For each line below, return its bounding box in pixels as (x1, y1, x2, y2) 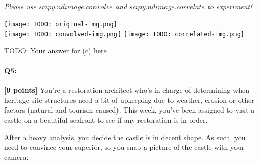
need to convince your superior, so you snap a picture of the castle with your (4, 142, 245, 152)
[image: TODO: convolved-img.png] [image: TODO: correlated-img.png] (4, 31, 245, 38)
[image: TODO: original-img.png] (4, 20, 117, 28)
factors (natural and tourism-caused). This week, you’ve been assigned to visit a (4, 104, 255, 115)
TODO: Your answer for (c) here (4, 45, 107, 56)
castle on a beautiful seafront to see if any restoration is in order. (4, 115, 208, 125)
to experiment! (207, 1, 252, 11)
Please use (4, 1, 36, 11)
